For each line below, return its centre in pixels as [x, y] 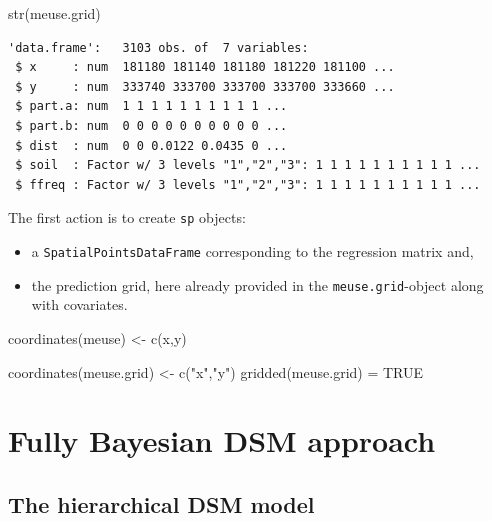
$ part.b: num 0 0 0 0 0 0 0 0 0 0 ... [151, 125]
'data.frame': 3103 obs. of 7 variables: [158, 47]
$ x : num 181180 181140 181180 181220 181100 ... [205, 67]
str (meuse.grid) [54, 13]
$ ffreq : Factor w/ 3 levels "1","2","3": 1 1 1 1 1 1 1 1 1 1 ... [248, 184]
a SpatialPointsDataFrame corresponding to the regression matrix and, [252, 251]
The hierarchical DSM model [161, 503]
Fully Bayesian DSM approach [222, 440]
